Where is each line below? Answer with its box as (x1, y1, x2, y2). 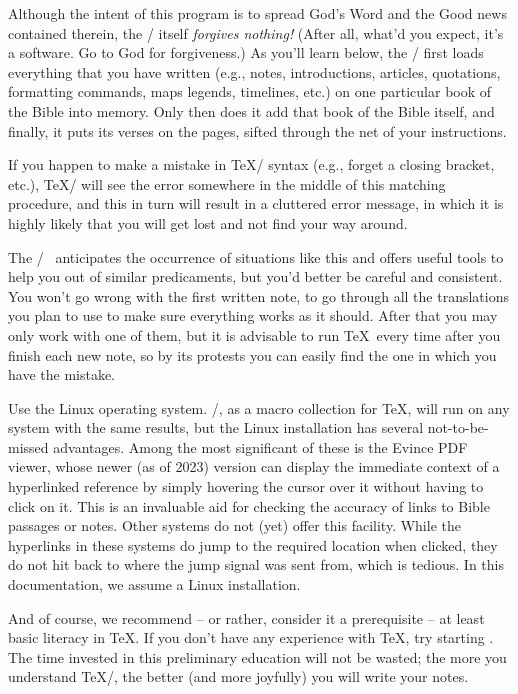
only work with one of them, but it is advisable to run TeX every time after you (8, 324, 501, 345)
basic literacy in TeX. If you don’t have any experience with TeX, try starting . (8, 627, 494, 648)
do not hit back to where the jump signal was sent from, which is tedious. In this (8, 554, 504, 575)
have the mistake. (8, 364, 116, 385)
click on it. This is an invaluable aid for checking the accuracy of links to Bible (8, 495, 490, 516)
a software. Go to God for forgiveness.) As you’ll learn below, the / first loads (8, 42, 484, 63)
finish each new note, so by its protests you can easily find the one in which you (8, 344, 497, 365)
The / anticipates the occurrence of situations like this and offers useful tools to (8, 246, 504, 267)
